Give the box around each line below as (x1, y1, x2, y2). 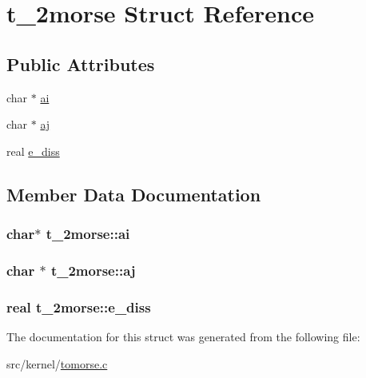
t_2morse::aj (50, 260, 136, 280)
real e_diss (6, 142, 60, 159)
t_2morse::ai (46, 224, 130, 244)
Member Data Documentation (6, 181, 261, 206)
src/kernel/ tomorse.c (6, 355, 108, 372)
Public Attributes (6, 51, 155, 76)
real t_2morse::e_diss (6, 296, 151, 316)
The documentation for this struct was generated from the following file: (6, 328, 360, 345)
